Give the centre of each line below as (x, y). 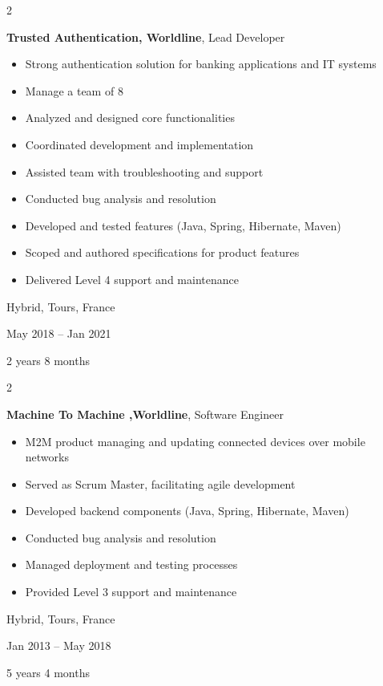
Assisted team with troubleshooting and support (144, 171)
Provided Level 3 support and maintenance (131, 592)
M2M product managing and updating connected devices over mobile (195, 441)
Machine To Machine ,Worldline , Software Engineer (145, 414)
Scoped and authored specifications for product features (162, 252)
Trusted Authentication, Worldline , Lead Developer (146, 37)
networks (47, 457)
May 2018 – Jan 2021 (59, 333)
